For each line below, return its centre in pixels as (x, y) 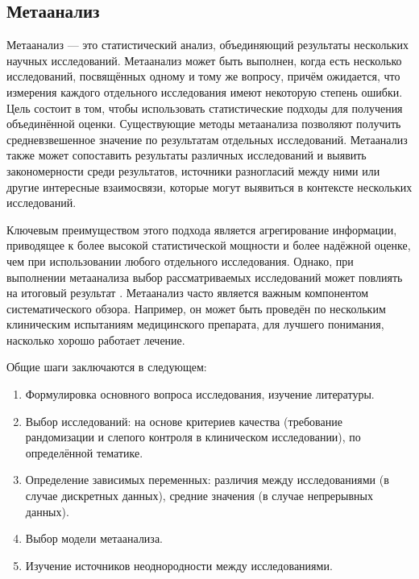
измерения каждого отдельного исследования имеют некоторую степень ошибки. (205, 91)
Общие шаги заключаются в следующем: (107, 367)
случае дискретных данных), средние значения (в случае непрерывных (199, 496)
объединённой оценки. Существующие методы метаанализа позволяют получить (204, 124)
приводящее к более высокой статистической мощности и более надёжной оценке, (209, 245)
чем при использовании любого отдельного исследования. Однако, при (180, 261)
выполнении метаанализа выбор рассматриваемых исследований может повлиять (205, 277)
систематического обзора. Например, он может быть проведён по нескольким (196, 308)
